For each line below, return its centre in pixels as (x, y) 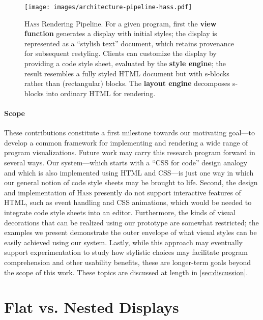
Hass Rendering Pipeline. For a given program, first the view (121, 23)
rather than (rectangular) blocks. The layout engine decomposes (127, 83)
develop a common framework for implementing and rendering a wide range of (126, 142)
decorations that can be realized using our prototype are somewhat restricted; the (131, 222)
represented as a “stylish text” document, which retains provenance (129, 43)
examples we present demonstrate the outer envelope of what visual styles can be (130, 232)
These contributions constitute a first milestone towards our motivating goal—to (129, 133)
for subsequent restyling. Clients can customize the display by (121, 53)
